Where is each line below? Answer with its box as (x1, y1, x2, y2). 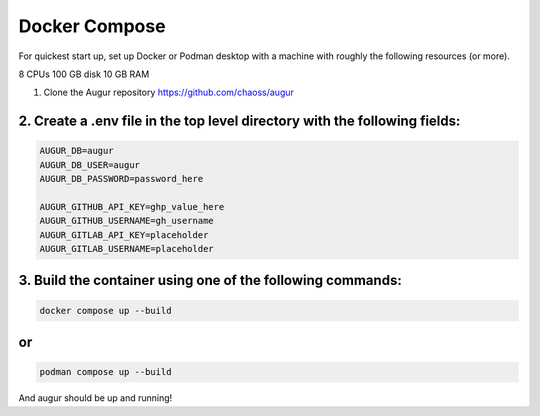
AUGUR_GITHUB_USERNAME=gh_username (39, 215, 214, 227)
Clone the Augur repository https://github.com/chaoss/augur (43, 86, 295, 99)
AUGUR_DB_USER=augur (39, 159, 140, 170)
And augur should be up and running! (18, 392, 173, 404)
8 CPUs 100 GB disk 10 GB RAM (18, 68, 150, 80)
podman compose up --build (39, 366, 172, 378)
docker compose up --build (39, 305, 172, 316)
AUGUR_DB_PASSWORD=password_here (39, 173, 204, 185)
